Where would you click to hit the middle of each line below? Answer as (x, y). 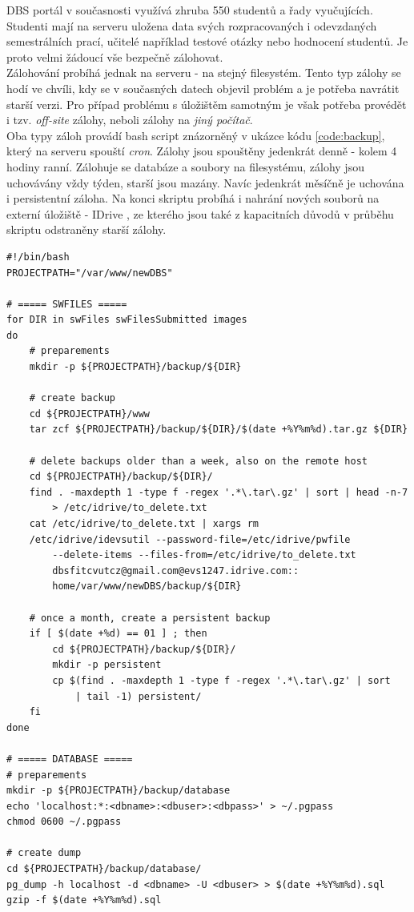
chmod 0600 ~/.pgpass (64, 822)
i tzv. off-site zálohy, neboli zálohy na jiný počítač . (130, 120)
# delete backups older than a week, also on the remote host (199, 461)
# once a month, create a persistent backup (150, 618)
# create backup (72, 398)
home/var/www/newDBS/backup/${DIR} (147, 587)
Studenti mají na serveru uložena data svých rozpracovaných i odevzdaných (192, 25)
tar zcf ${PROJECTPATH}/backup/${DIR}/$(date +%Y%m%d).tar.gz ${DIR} (219, 430)
